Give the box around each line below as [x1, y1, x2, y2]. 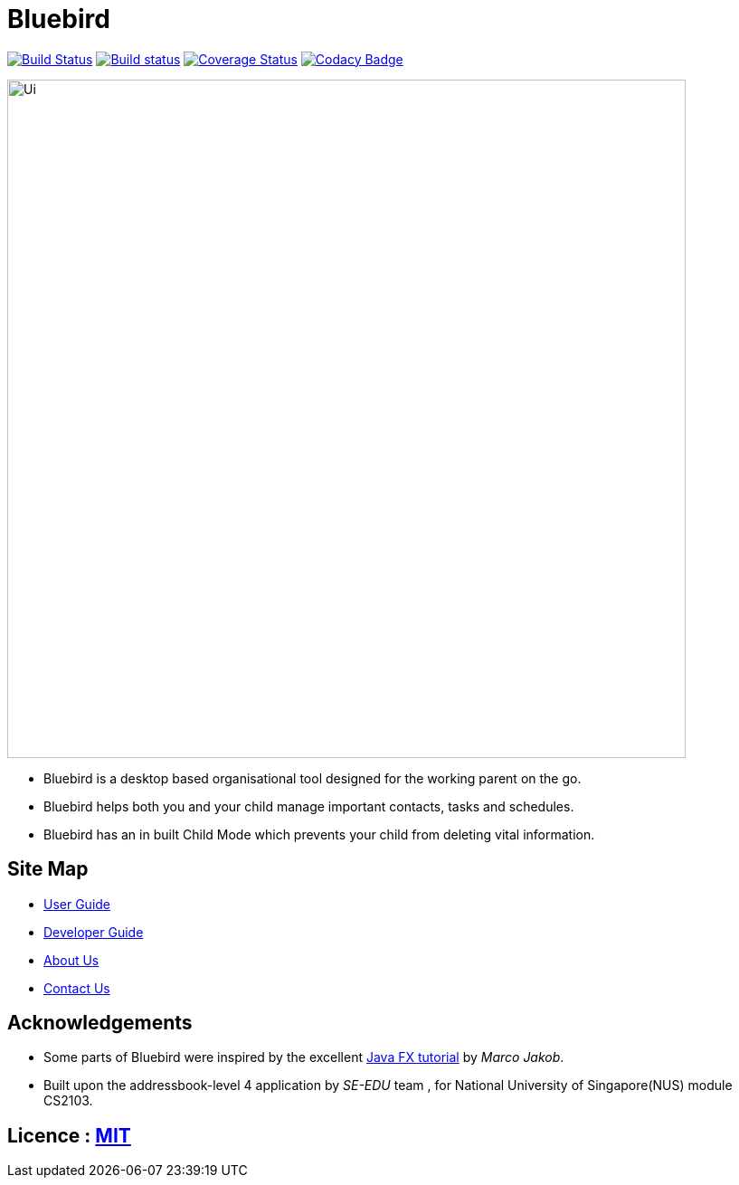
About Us [43, 952, 99, 968]
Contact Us [43, 980, 110, 996]
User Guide [43, 896, 111, 912]
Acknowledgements [7, 1011, 193, 1035]
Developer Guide [43, 924, 144, 940]
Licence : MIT [7, 1123, 131, 1147]
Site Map [7, 858, 89, 881]
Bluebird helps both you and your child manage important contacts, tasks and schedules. [43, 798, 574, 814]
